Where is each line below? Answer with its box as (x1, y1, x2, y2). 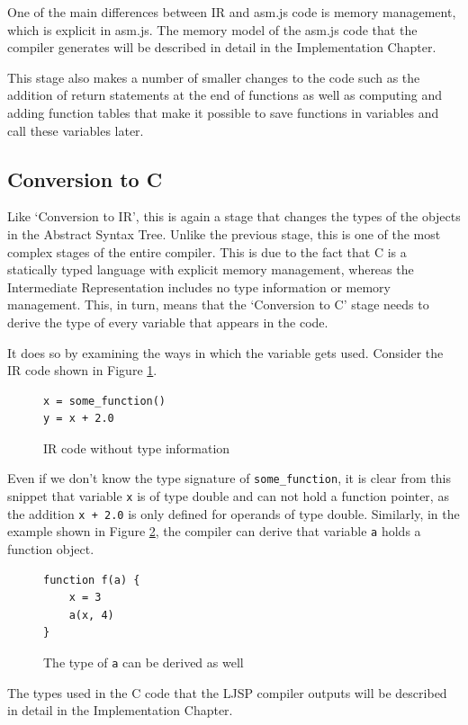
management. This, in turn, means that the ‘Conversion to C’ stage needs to (7, 295, 429, 314)
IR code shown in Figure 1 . (7, 361, 157, 380)
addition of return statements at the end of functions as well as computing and (7, 85, 443, 104)
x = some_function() (43, 394, 166, 407)
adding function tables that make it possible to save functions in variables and (7, 103, 439, 121)
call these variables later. (7, 121, 144, 139)
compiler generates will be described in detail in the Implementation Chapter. (7, 38, 436, 57)
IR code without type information (43, 438, 230, 457)
